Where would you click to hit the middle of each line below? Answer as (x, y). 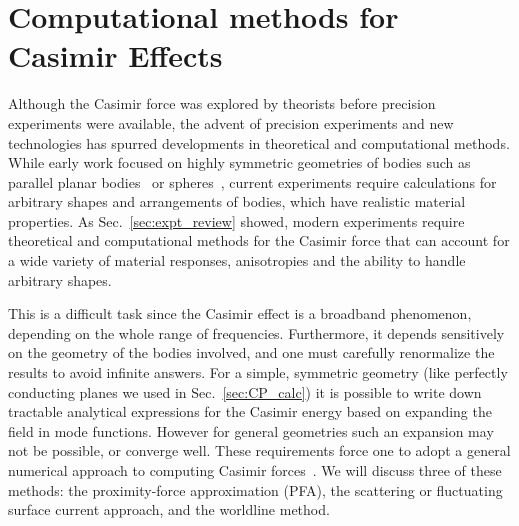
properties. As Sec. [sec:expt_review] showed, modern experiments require (236, 220)
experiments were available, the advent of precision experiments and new (231, 122)
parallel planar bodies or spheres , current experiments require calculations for (252, 181)
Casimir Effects (115, 55)
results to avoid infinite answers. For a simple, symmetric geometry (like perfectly (258, 372)
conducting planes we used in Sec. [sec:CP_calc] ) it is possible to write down (245, 391)
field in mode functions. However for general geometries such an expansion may (251, 430)
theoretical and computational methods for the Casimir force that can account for (259, 240)
